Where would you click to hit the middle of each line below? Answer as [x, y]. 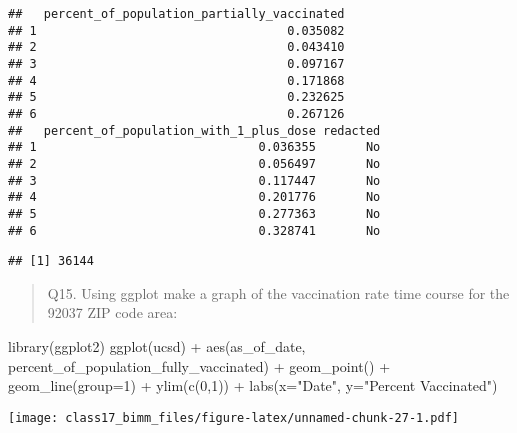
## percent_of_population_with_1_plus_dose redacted [194, 130]
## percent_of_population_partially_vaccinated [176, 14]
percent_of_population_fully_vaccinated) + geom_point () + [199, 365]
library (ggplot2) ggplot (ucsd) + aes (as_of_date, [157, 346]
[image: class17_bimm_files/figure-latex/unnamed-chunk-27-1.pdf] [234, 417]
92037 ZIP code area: [112, 312]
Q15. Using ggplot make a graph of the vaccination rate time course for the [278, 292]
